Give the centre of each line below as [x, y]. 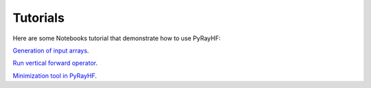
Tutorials [38, 18]
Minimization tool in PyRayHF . [55, 76]
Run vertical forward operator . [55, 63]
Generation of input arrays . [51, 50]
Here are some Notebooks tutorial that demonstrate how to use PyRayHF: [117, 38]
